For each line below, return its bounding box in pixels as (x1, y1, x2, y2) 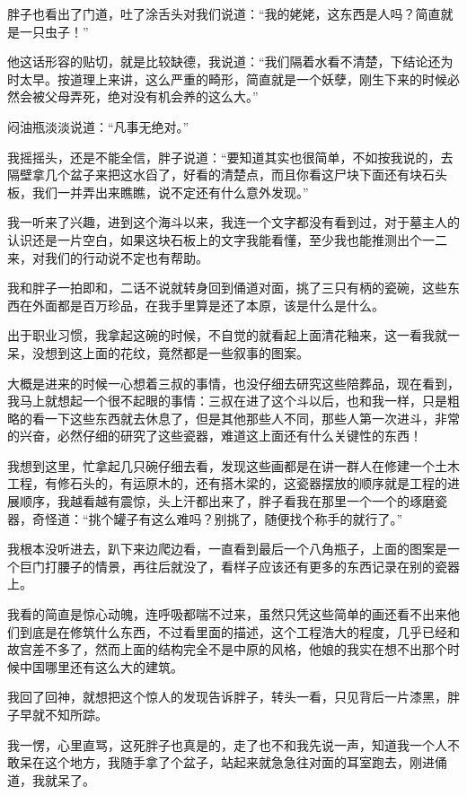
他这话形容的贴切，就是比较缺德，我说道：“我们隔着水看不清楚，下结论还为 (7, 52, 454, 71)
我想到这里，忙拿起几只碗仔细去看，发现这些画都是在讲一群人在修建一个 (7, 456, 435, 475)
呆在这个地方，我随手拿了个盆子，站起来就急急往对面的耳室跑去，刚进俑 (19, 753, 447, 772)
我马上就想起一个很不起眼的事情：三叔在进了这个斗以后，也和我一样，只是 (7, 391, 447, 410)
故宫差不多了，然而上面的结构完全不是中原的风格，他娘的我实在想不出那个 (7, 640, 447, 659)
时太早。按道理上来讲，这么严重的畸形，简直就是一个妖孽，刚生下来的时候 (7, 69, 447, 88)
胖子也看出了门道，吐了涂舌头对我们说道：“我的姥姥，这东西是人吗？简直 (7, 4, 441, 22)
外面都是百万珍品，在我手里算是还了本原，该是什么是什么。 (31, 295, 384, 314)
